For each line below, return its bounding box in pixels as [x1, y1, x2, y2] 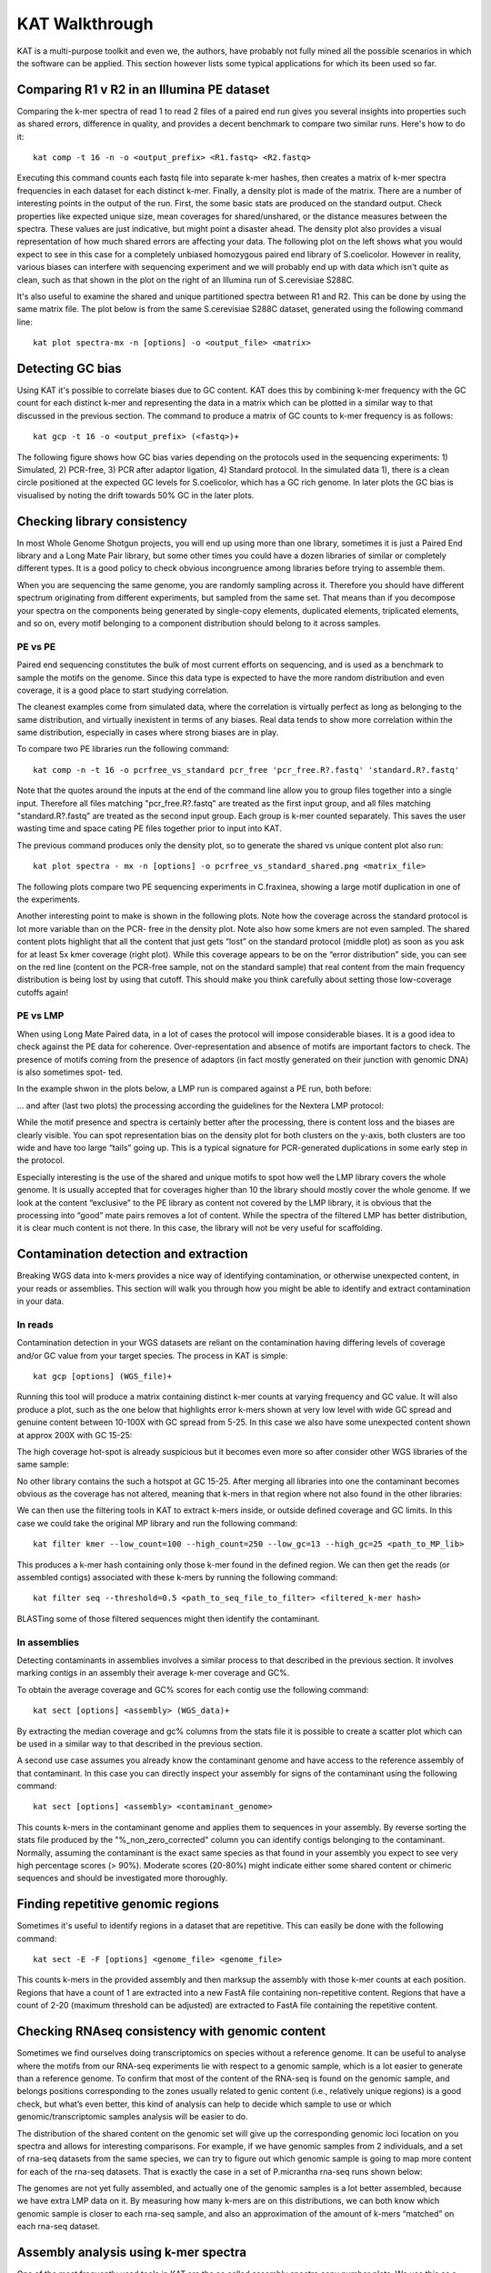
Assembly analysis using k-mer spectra [16, 2245, 247, 2260]
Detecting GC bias [16, 360, 122, 376]
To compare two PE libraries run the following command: [16, 744, 230, 755]
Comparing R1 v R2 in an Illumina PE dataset [16, 82, 270, 97]
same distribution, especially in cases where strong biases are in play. [16, 727, 279, 738]
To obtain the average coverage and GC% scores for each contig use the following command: [16, 1684, 369, 1695]
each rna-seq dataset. [16, 2221, 100, 2232]
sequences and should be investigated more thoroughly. [16, 1873, 228, 1884]
